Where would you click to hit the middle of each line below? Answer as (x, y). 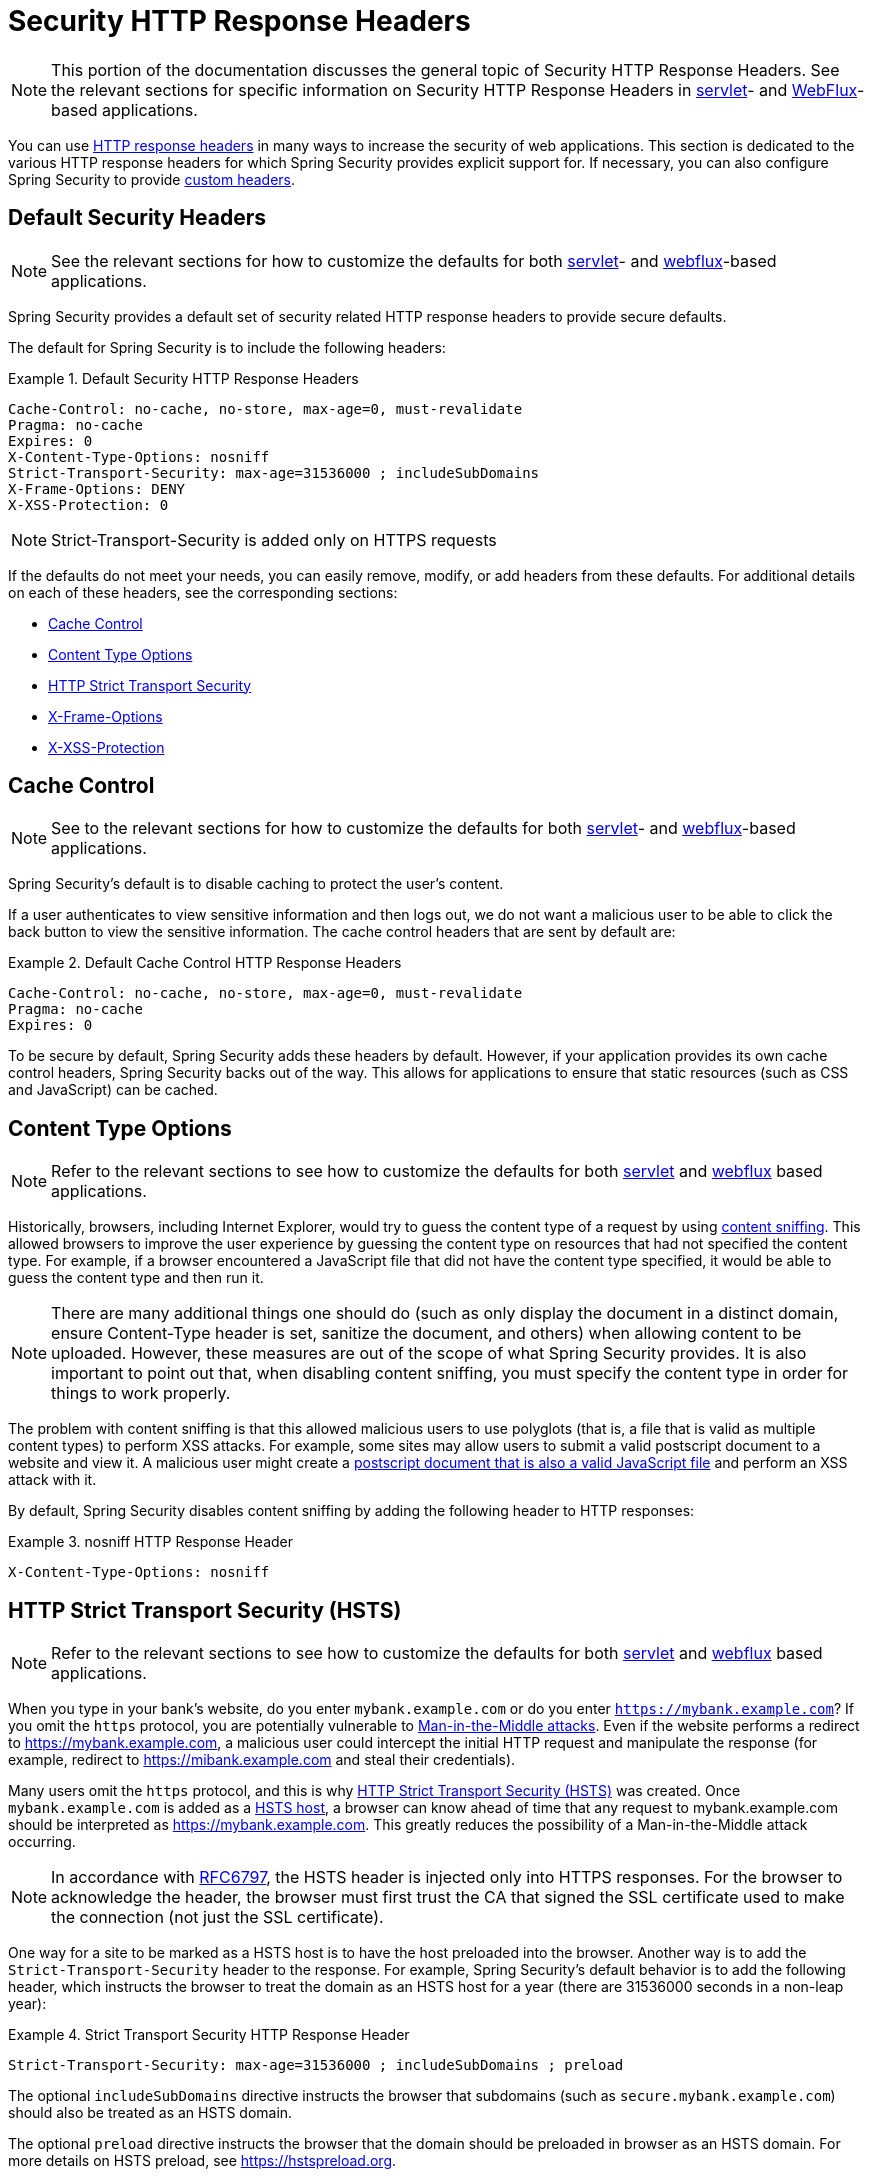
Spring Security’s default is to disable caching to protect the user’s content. (256, 884)
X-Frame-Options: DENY (97, 488)
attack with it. (52, 1480)
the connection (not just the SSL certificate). (217, 1917)
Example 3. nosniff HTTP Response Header (151, 1542)
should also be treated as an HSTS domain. (150, 2113)
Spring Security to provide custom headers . (152, 179)
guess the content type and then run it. (136, 1278)
